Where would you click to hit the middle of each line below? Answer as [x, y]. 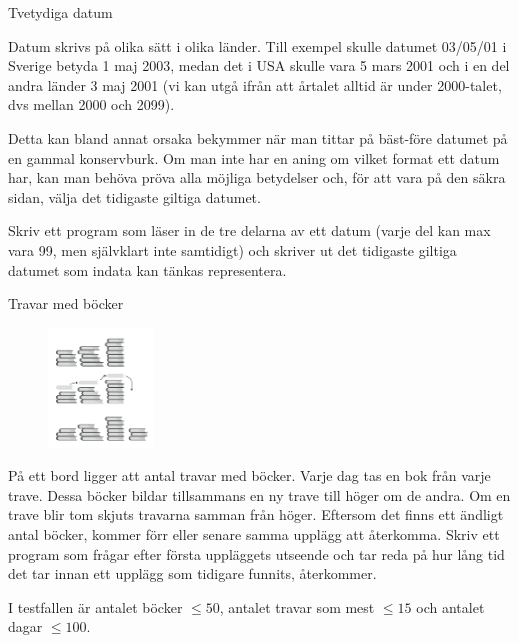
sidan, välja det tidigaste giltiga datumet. [134, 196]
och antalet [450, 606]
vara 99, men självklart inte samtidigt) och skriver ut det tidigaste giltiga [232, 249]
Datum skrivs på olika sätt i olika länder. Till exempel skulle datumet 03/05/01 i [257, 45]
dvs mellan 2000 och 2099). [91, 104]
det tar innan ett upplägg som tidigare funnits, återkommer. [192, 573]
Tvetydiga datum [60, 12]
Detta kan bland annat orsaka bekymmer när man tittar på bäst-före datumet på [258, 137]
